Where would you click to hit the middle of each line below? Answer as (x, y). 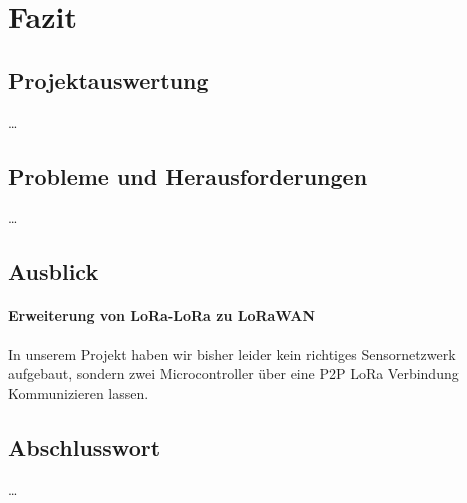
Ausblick (53, 271)
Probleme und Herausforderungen (188, 175)
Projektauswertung (108, 79)
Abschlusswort (84, 446)
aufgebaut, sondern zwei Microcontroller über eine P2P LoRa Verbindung (233, 373)
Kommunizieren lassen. (78, 392)
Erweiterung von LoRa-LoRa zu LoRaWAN (161, 315)
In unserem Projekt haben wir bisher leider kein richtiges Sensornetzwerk (232, 353)
